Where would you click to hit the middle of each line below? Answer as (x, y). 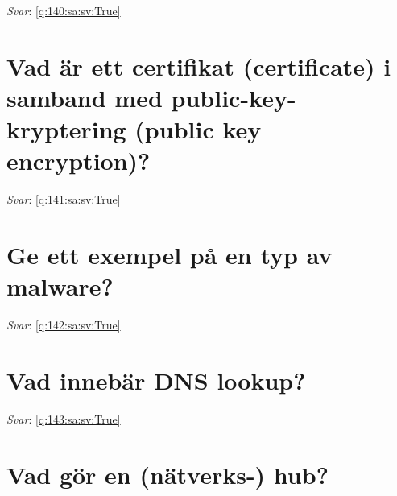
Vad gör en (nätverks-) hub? (167, 474)
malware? (60, 286)
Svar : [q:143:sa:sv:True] (64, 418)
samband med (85, 97)
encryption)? (79, 161)
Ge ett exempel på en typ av (170, 255)
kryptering (66, 129)
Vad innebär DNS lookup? (156, 380)
